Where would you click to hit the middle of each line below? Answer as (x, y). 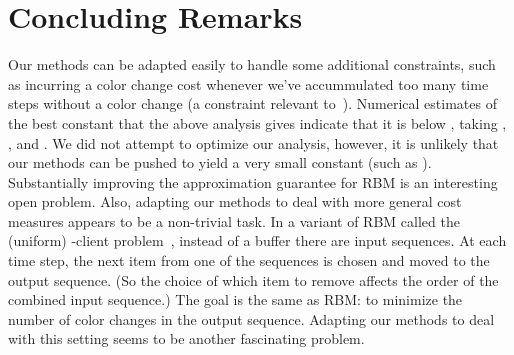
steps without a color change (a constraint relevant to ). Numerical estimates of (252, 103)
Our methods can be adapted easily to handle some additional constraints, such (252, 64)
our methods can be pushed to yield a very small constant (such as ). (220, 162)
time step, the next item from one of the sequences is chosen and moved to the (249, 260)
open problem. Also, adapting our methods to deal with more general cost (235, 201)
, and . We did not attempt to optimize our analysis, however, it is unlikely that (253, 142)
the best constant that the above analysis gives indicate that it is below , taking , (257, 122)
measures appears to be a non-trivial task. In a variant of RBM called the (234, 220)
